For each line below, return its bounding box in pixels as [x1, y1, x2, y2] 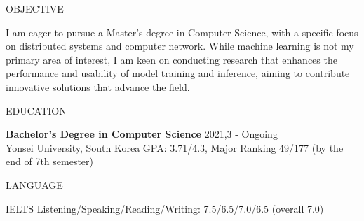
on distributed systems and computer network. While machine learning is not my [6, 38, 354, 53]
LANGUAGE [6, 177, 63, 192]
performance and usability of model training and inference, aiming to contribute [6, 66, 350, 80]
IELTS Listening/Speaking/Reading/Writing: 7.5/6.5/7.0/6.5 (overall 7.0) [6, 201, 324, 215]
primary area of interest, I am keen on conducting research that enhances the [6, 52, 337, 66]
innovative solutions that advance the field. [6, 79, 190, 94]
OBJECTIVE [6, 1, 64, 15]
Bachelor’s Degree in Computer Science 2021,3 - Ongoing [6, 127, 278, 141]
